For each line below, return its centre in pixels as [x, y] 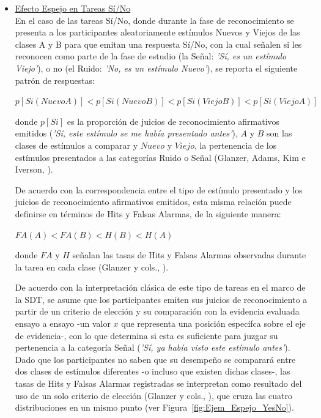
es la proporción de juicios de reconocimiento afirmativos [173, 121]
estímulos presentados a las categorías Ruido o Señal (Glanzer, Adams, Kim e [160, 157]
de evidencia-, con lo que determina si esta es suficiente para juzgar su [146, 335]
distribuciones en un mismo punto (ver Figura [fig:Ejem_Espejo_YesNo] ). [154, 407]
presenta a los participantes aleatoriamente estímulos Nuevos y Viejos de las [157, 32]
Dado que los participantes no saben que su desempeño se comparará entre [155, 359]
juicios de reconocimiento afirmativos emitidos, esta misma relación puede [153, 202]
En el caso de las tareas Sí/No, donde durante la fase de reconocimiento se [154, 20]
